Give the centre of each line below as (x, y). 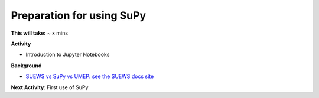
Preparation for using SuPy (79, 15)
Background (26, 66)
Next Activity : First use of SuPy (50, 87)
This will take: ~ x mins (39, 33)
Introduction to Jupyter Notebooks (68, 55)
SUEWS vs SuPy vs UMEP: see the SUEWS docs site (90, 76)
